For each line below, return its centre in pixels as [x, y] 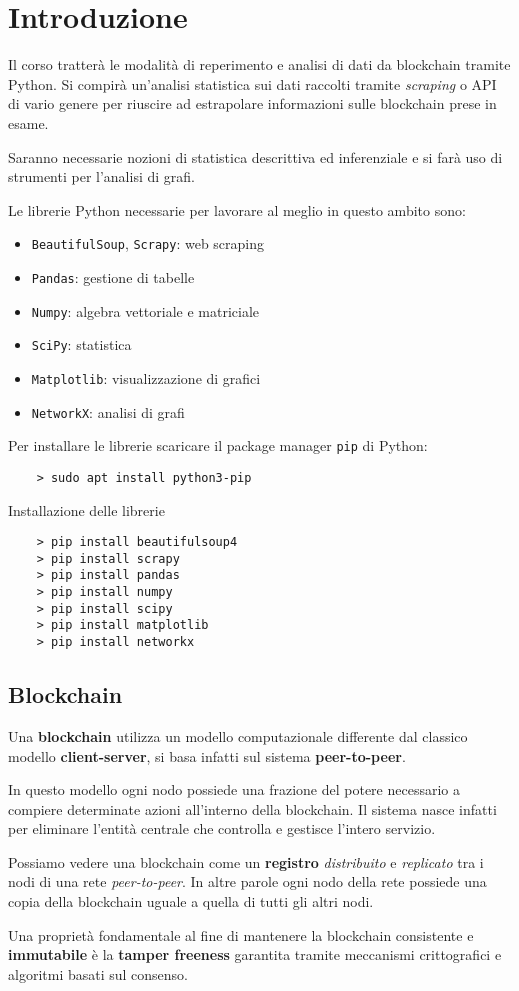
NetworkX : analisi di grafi [108, 411]
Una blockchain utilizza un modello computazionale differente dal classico [238, 735]
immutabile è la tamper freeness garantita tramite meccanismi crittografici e [255, 954]
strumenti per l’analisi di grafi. [101, 176]
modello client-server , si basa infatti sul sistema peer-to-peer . [207, 755]
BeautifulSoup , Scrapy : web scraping [148, 243]
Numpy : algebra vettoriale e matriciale [145, 310]
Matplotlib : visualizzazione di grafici [146, 377]
